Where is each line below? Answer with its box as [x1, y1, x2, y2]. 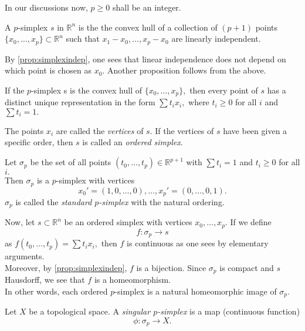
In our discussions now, [5, 1, 88, 13]
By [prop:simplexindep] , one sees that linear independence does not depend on [5, 52, 286, 65]
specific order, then [5, 136, 73, 148]
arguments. [5, 250, 45, 262]
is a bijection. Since [136, 261, 206, 273]
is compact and [219, 261, 274, 273]
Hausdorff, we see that [5, 273, 85, 286]
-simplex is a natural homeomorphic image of [114, 285, 277, 297]
